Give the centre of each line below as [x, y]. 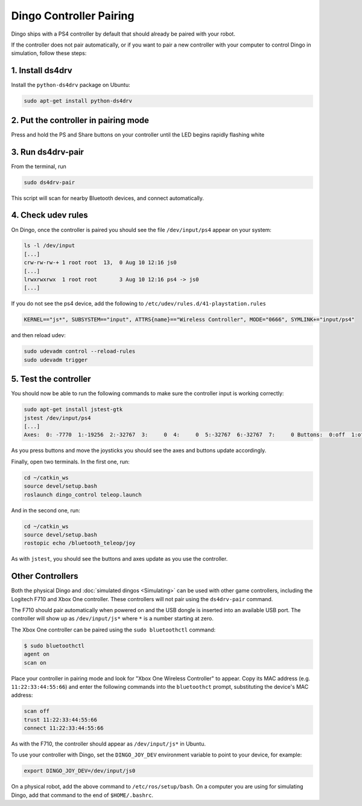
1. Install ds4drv [42, 70]
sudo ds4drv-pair [49, 182]
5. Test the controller [51, 379]
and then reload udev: [39, 335]
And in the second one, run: [46, 510]
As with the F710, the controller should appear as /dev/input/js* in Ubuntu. [109, 744]
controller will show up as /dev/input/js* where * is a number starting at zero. [112, 619]
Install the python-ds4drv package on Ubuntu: [71, 85]
